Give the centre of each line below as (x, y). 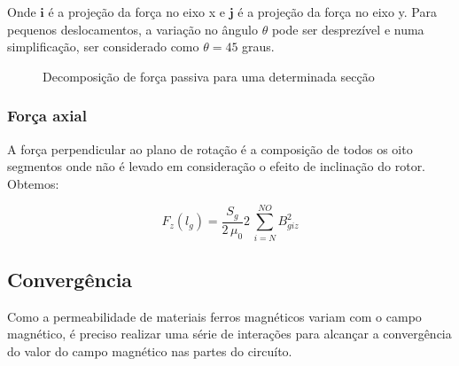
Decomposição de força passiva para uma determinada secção (209, 76)
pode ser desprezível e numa (348, 29)
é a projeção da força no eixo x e (137, 12)
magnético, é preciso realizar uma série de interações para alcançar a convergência (229, 334)
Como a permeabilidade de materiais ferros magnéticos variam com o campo (214, 316)
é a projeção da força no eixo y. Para (337, 12)
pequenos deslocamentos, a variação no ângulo (132, 29)
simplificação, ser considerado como (103, 47)
